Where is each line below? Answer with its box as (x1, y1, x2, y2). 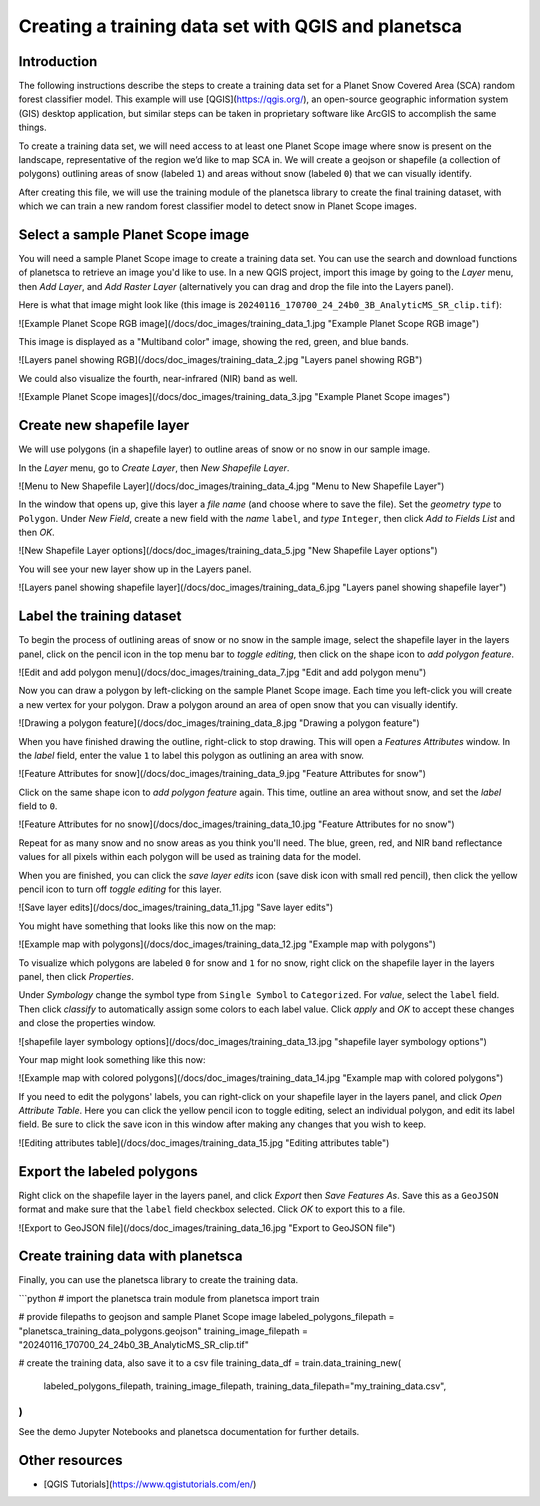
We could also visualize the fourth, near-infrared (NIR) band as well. (18, 372, 299, 384)
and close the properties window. (18, 1017, 156, 1029)
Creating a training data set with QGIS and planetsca (18, 15, 463, 37)
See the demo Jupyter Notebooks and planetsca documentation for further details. (18, 1425, 360, 1437)
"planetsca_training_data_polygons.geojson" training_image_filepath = (18, 1325, 309, 1337)
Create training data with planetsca (18, 1248, 243, 1265)
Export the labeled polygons (18, 1163, 199, 1180)
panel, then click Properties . (18, 970, 135, 982)
